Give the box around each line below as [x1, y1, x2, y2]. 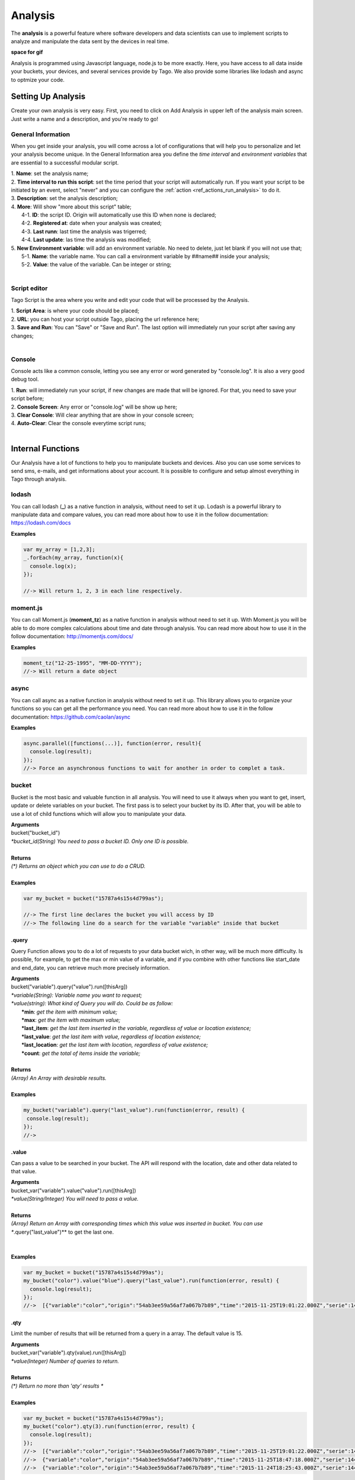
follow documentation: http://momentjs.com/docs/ [11, 633, 134, 640]
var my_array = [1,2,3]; [23, 546, 96, 553]
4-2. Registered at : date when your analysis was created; [21, 220, 162, 227]
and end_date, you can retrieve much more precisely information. [11, 964, 170, 971]
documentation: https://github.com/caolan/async [11, 713, 131, 720]
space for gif [11, 49, 43, 56]
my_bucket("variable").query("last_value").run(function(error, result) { [23, 1107, 246, 1114]
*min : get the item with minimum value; [21, 1008, 118, 1015]
